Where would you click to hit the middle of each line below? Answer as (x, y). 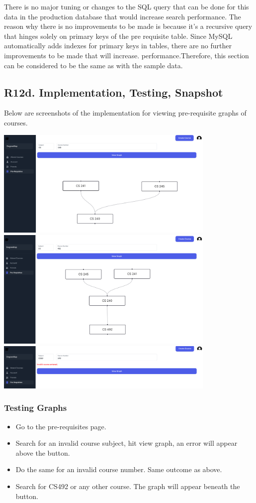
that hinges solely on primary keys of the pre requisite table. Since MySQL (118, 36)
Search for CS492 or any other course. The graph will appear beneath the (128, 486)
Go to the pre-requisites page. (61, 426)
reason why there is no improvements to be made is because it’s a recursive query (128, 26)
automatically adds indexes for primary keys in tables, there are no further (118, 46)
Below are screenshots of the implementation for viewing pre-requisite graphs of (125, 113)
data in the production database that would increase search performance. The (123, 16)
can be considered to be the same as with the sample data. (93, 65)
